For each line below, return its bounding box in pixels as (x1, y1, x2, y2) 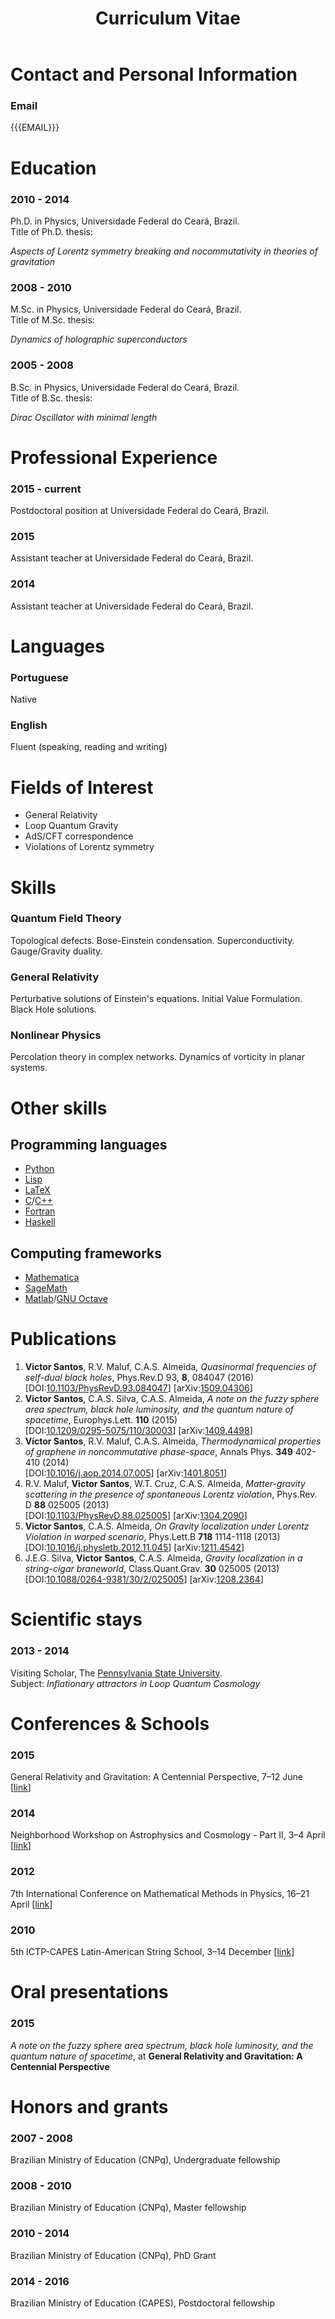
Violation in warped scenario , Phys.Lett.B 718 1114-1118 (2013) (24, 1531, 281, 1543)
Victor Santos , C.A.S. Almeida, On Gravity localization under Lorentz (24, 1520, 310, 1532)
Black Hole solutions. (10, 1003, 97, 1016)
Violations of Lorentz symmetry (24, 841, 155, 853)
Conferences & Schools (10, 1712, 210, 1735)
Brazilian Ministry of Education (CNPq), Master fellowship (10, 2202, 247, 2214)
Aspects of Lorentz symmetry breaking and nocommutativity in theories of (10, 245, 318, 257)
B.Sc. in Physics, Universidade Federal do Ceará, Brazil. (10, 381, 240, 393)
